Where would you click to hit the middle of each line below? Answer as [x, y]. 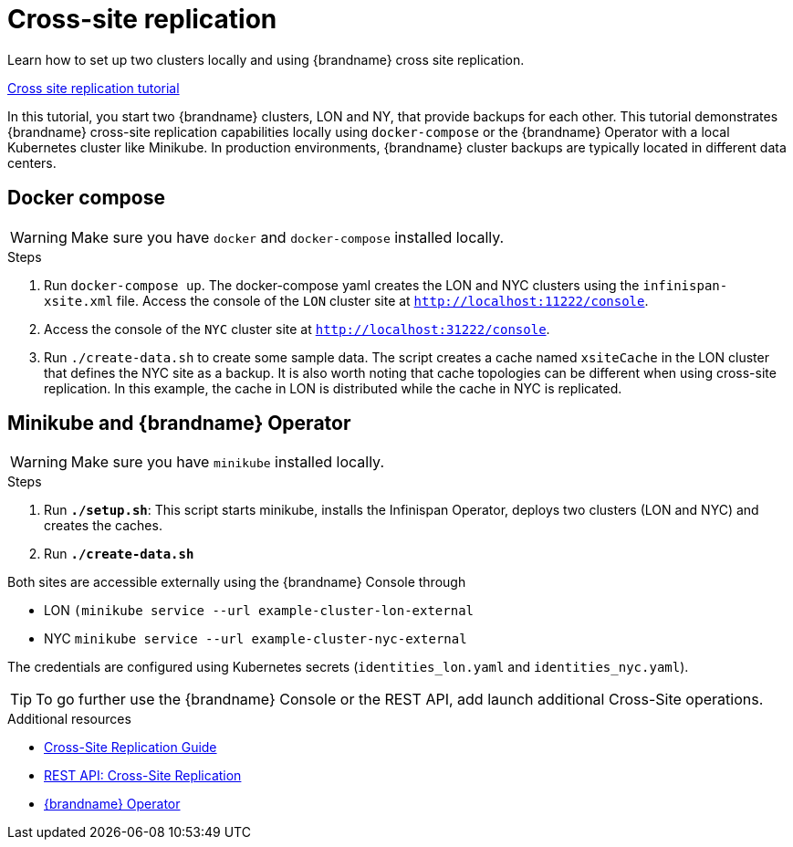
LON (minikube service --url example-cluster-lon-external [259, 611]
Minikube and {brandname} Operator [179, 423]
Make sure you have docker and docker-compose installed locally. [287, 237]
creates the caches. [103, 526]
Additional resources [69, 719]
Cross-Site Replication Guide [130, 748]
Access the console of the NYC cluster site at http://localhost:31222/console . [297, 329]
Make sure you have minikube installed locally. [227, 462]
